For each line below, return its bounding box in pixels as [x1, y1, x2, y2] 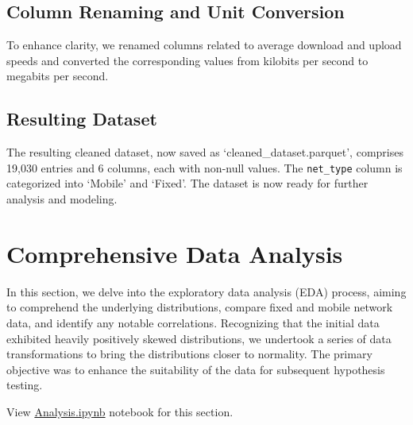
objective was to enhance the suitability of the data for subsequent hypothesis [6, 361, 385, 377]
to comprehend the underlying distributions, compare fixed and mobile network [6, 299, 393, 315]
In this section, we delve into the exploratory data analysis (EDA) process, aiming [6, 283, 407, 299]
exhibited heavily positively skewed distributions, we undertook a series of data [6, 330, 392, 346]
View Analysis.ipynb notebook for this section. [6, 403, 234, 419]
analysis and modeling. [6, 191, 118, 207]
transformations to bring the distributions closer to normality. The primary [6, 346, 372, 362]
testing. [6, 377, 43, 393]
